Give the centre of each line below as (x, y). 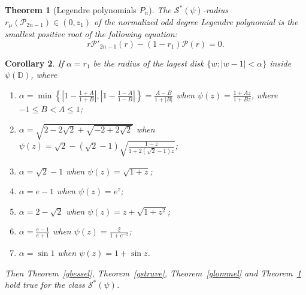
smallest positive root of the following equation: (91, 34)
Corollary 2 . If (34, 63)
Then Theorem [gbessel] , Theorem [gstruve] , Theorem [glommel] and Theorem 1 (153, 273)
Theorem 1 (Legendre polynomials (71, 10)
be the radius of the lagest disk (149, 63)
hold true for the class (45, 285)
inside (281, 63)
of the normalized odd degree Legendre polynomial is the (196, 21)
